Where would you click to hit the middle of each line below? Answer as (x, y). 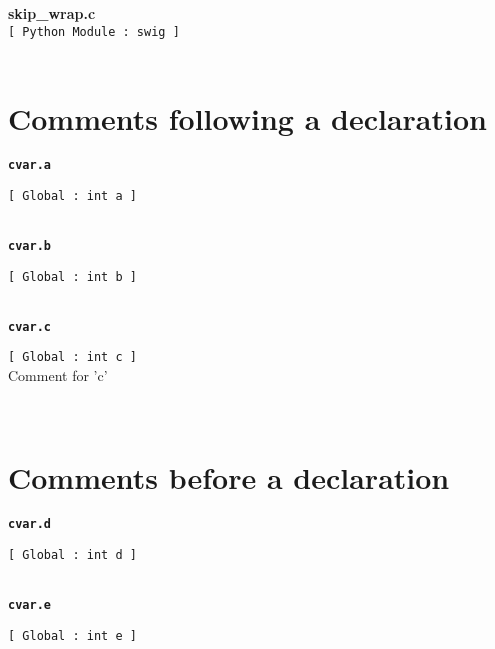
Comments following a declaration (247, 118)
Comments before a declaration (229, 477)
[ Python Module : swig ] (94, 31)
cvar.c (29, 326)
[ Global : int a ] (72, 195)
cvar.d (29, 524)
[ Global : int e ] (72, 635)
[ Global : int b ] (72, 276)
